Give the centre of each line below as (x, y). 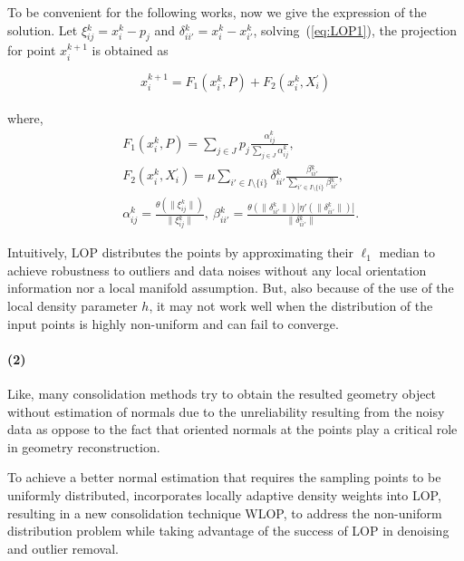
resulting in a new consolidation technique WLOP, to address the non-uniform (225, 513)
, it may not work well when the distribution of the (291, 306)
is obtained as (130, 50)
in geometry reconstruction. (84, 446)
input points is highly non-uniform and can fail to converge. (173, 323)
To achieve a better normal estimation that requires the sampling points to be (224, 477)
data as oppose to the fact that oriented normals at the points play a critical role (232, 429)
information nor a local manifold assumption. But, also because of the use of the (231, 288)
